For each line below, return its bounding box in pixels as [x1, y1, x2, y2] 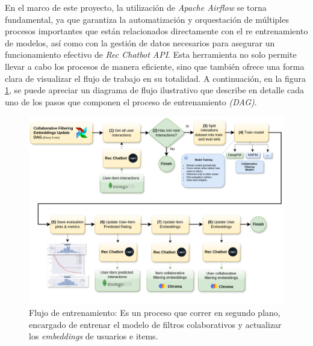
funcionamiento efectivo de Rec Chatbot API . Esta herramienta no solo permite [5, 48, 297, 61]
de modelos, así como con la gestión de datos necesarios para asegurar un [5, 36, 275, 49]
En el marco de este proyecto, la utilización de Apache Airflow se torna [5, 1, 267, 13]
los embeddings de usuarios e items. [29, 330, 158, 342]
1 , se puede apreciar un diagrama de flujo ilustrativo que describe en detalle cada [5, 84, 305, 96]
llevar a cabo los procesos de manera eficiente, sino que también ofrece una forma [5, 60, 305, 72]
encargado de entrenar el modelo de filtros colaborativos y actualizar [29, 318, 282, 330]
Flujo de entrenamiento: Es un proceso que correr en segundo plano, [29, 306, 280, 319]
